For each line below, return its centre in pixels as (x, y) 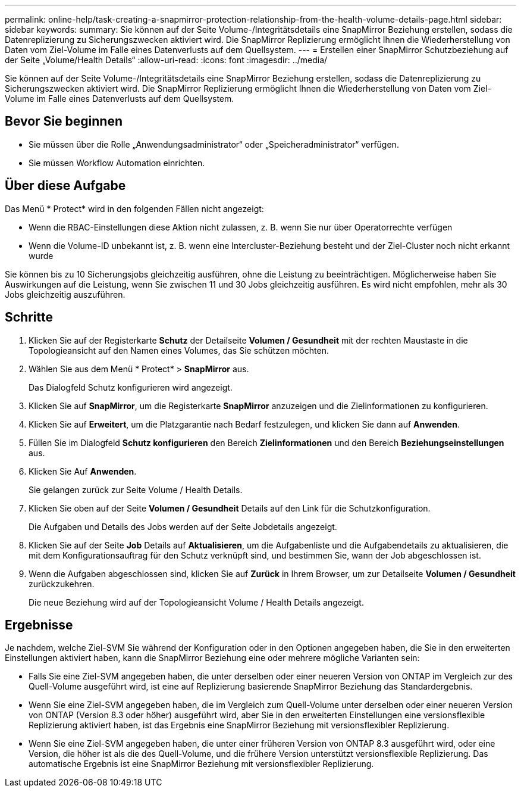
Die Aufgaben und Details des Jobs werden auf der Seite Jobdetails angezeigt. (183, 526)
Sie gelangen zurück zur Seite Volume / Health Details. (136, 489)
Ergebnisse (39, 625)
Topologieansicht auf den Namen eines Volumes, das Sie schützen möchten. (179, 350)
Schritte (29, 317)
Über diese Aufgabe (65, 186)
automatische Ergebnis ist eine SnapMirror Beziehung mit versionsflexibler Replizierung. (201, 764)
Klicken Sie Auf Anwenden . (83, 471)
